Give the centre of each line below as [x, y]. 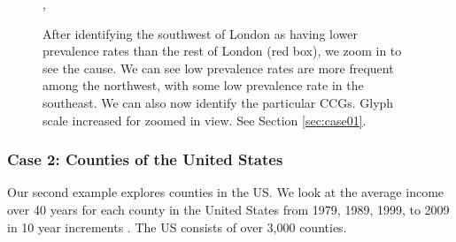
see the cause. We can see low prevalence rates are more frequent [218, 68]
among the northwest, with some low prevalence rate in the [203, 85]
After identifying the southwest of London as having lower [200, 33]
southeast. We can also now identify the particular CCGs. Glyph [218, 102]
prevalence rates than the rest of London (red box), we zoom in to [222, 51]
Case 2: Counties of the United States [145, 159]
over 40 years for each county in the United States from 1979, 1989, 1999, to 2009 [228, 209]
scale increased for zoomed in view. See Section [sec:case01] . [205, 120]
